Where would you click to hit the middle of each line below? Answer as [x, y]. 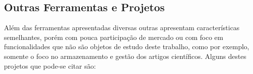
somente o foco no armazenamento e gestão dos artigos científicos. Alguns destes [125, 56]
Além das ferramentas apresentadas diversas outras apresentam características [122, 28]
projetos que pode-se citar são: [50, 65]
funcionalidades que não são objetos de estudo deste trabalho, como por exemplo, [127, 46]
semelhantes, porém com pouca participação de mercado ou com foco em [114, 37]
